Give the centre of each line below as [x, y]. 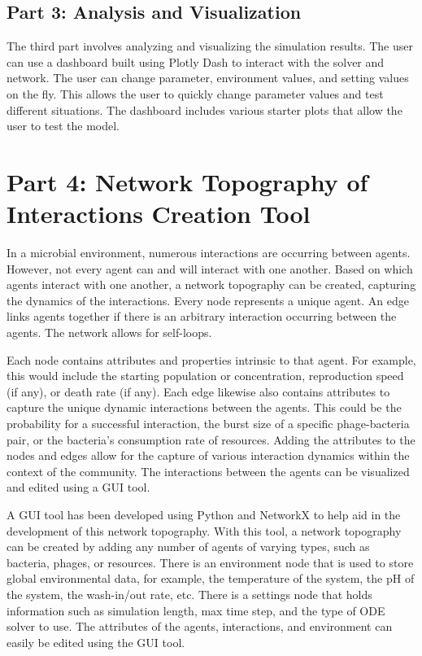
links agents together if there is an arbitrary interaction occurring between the [202, 316]
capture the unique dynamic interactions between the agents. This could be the [204, 407]
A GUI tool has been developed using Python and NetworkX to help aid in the [204, 514]
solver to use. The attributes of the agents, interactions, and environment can [200, 626]
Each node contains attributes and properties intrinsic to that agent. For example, [211, 359]
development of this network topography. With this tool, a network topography [204, 530]
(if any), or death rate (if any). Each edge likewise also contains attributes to [198, 391]
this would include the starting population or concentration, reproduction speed [205, 376]
